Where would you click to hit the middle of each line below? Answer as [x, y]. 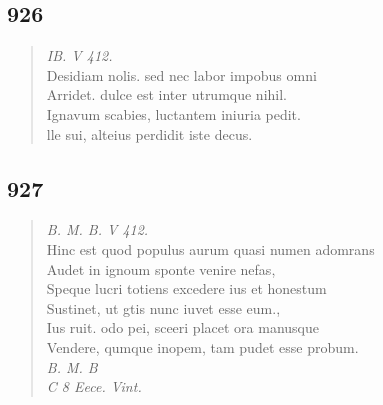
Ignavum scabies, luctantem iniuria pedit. [173, 113]
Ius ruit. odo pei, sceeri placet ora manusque [182, 327]
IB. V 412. [79, 55]
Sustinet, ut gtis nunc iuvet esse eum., [163, 307]
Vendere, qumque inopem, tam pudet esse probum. [202, 346]
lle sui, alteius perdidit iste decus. [149, 133]
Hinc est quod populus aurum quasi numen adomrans [210, 248]
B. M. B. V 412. [97, 229]
